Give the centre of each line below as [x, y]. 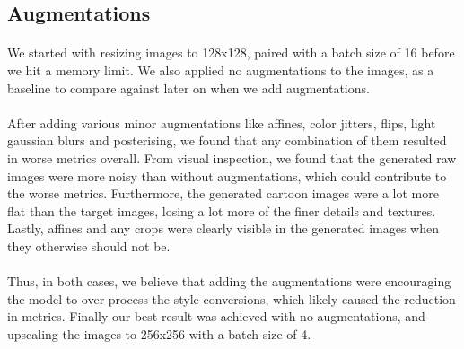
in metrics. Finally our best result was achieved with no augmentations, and [216, 316]
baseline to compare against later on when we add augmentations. [188, 87]
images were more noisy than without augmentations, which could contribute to [227, 175]
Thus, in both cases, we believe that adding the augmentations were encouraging [229, 281]
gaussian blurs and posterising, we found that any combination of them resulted [227, 140]
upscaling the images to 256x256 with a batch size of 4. [159, 333]
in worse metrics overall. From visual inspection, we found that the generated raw [232, 157]
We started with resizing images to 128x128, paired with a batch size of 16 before [231, 52]
